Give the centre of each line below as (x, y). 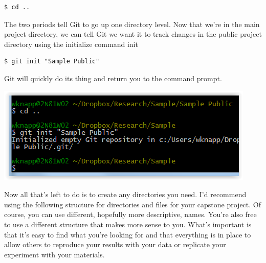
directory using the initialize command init (71, 44)
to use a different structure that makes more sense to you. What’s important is (128, 224)
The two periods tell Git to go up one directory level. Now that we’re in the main (132, 24)
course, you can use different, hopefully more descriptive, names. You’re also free (130, 214)
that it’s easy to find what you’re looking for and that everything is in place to (128, 234)
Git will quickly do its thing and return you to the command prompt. (113, 78)
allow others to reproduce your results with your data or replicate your (115, 244)
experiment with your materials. (54, 254)
